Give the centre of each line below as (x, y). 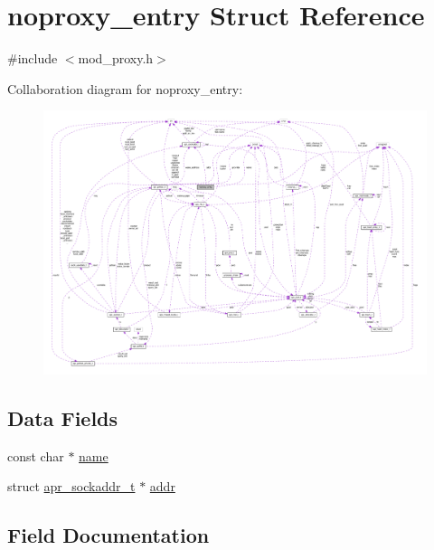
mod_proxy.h (116, 58)
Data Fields (63, 418)
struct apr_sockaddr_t (71, 486)
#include (33, 58)
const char (36, 455)
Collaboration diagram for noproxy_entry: (125, 88)
